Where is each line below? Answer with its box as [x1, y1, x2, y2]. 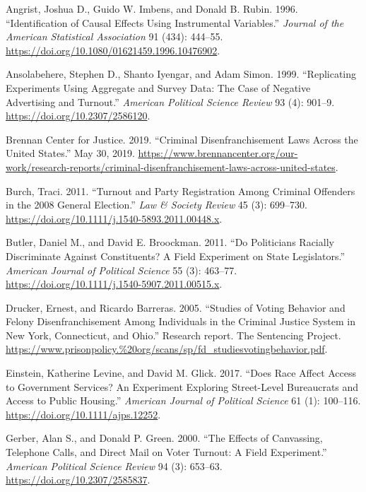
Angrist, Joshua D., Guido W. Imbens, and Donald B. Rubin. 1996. [6, 1, 298, 16]
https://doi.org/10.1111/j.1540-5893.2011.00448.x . [6, 211, 223, 225]
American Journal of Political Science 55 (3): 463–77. [6, 262, 237, 277]
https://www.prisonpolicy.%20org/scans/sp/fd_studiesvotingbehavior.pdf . [6, 341, 328, 356]
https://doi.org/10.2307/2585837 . [6, 472, 150, 487]
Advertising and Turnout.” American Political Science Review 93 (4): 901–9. [6, 94, 335, 109]
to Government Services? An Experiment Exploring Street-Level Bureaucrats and [6, 379, 359, 394]
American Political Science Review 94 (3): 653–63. [6, 458, 223, 473]
